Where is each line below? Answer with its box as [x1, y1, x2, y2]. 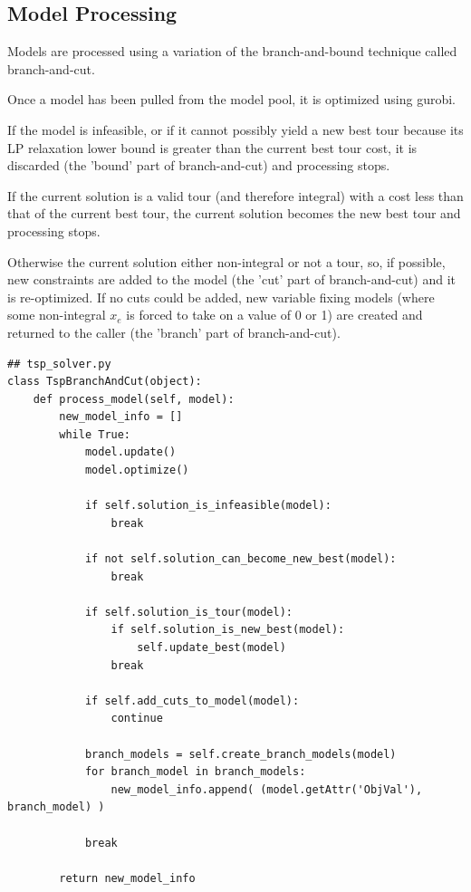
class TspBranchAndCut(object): [7, 375, 202, 388]
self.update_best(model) [137, 641, 286, 655]
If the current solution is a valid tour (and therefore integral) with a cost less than [7, 186, 464, 205]
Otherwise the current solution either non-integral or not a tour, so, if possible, [7, 252, 446, 271]
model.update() [84, 446, 177, 459]
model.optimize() [84, 464, 189, 477]
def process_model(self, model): [33, 392, 235, 406]
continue [111, 712, 163, 725]
